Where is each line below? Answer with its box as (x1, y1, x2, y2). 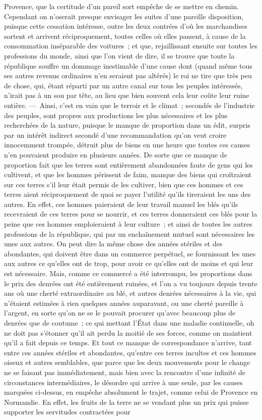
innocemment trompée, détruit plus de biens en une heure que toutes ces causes (4, 139, 250, 150)
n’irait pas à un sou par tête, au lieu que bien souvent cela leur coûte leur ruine (4, 90, 249, 100)
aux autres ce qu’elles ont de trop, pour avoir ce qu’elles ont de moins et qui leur (4, 258, 253, 269)
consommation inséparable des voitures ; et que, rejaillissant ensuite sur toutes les (4, 40, 257, 51)
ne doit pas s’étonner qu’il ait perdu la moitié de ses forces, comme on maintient (4, 327, 252, 338)
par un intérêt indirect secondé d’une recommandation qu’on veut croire (4, 129, 227, 140)
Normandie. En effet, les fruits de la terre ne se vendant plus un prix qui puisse (4, 396, 249, 407)
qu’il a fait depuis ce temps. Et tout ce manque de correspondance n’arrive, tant (4, 337, 252, 348)
